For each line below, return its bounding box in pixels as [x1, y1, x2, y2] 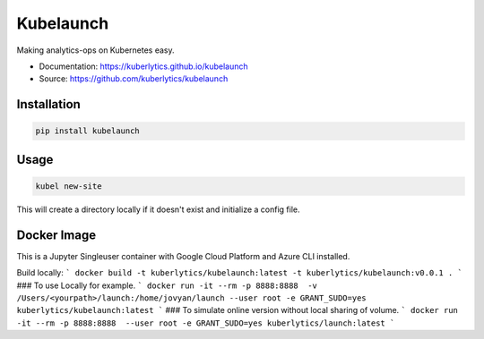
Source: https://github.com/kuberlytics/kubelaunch [39, 73, 229, 84]
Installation [16, 97, 81, 112]
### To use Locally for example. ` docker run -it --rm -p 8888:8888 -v [16, 280, 317, 291]
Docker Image [16, 227, 97, 242]
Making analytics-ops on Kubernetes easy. [16, 45, 175, 55]
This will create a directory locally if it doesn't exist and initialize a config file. [16, 204, 300, 215]
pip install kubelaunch [35, 126, 141, 136]
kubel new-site [35, 181, 102, 191]
